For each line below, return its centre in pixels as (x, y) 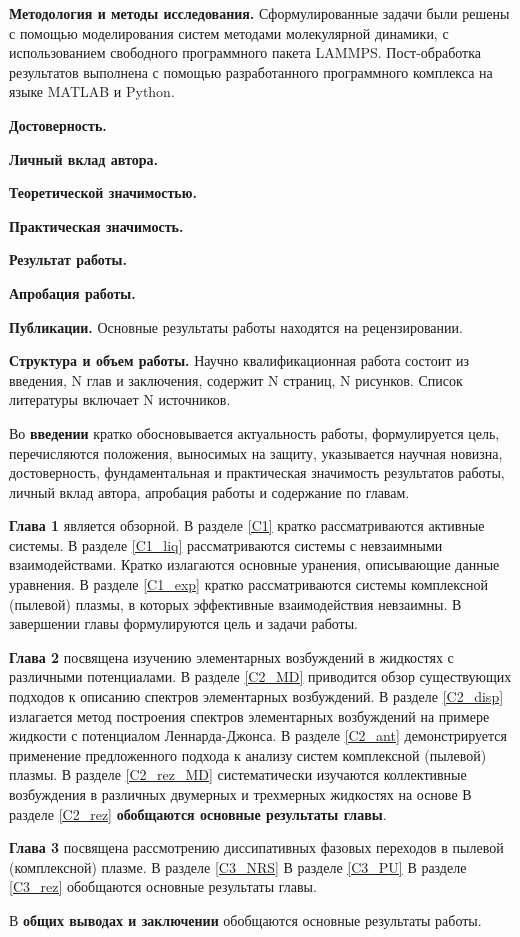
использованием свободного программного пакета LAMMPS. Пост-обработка (245, 52)
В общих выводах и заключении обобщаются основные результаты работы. (245, 919)
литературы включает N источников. (120, 399)
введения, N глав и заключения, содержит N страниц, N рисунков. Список (236, 379)
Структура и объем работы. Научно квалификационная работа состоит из (239, 360)
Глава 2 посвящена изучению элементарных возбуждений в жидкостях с (231, 656)
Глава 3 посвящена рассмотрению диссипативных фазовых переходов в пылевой (256, 847)
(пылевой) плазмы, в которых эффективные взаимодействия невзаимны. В (235, 603)
